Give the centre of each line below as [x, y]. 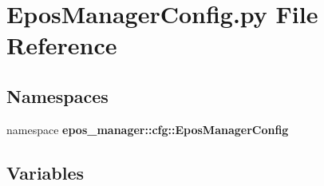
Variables [45, 172]
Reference [62, 45]
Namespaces [57, 95]
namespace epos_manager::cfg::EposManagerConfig [148, 129]
